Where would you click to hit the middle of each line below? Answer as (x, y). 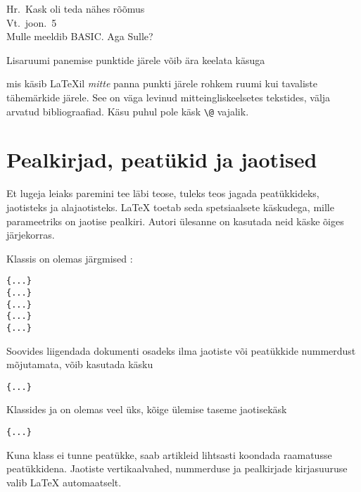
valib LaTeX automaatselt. (64, 482)
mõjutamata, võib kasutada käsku (80, 364)
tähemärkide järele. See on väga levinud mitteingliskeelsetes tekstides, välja (169, 97)
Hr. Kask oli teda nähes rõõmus (76, 8)
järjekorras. (31, 235)
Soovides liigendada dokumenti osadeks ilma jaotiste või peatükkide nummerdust (181, 350)
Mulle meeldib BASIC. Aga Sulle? (80, 36)
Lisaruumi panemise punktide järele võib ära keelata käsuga (136, 59)
